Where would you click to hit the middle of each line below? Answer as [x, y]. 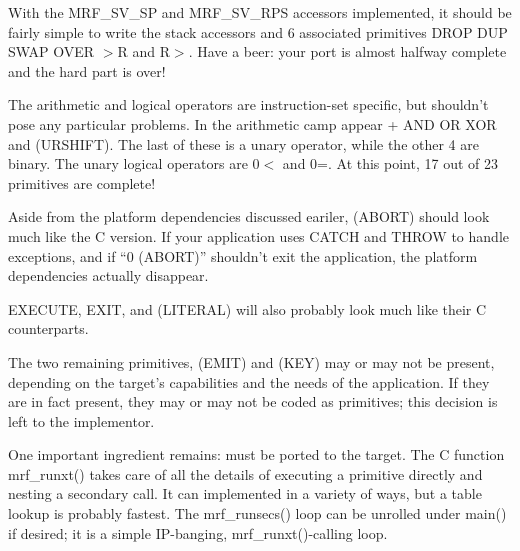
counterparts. [48, 328]
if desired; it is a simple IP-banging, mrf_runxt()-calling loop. [198, 532]
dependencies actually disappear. [108, 275]
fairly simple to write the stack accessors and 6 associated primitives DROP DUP [258, 31]
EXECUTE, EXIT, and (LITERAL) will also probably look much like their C [247, 308]
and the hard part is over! [87, 70]
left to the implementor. [81, 420]
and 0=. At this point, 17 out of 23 [390, 163]
